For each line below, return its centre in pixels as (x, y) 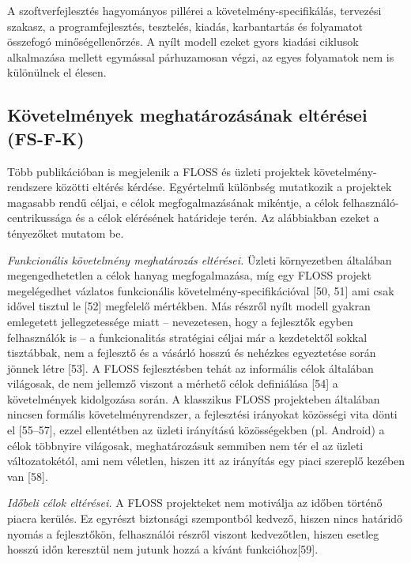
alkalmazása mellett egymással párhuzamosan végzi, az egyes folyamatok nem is (201, 56)
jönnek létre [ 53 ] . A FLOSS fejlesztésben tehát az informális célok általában (190, 368)
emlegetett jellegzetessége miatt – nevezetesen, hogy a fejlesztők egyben (180, 321)
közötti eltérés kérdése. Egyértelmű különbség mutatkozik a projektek (224, 187)
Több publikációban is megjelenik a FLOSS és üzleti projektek (159, 171)
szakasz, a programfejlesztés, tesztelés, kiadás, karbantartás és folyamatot (185, 26)
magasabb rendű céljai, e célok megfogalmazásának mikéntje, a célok (173, 202)
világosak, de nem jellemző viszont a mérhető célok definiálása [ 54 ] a (173, 383)
